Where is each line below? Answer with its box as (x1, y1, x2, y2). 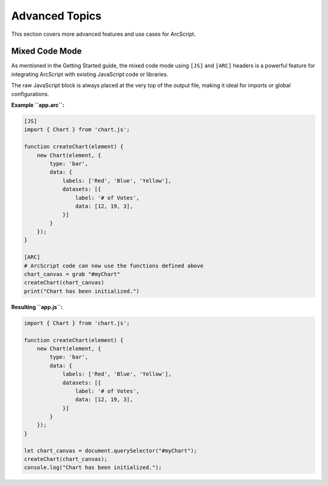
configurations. (11, 90, 50, 97)
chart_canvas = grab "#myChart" (24, 271, 121, 278)
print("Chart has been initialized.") (24, 287, 140, 295)
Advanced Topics (11, 9, 101, 22)
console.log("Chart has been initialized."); (24, 464, 162, 471)
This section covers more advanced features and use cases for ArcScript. (11, 30, 196, 38)
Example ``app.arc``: (11, 101, 65, 109)
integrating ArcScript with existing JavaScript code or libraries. (11, 70, 168, 78)
